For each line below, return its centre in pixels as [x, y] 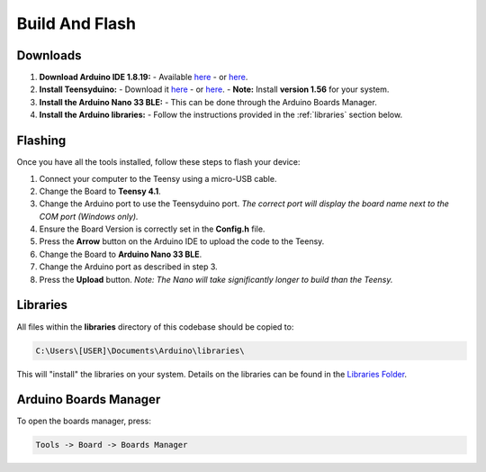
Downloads [49, 55]
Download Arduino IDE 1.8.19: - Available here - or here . [144, 77]
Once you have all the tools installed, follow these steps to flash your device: [158, 162]
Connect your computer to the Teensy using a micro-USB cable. [158, 178]
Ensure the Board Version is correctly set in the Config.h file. [152, 229]
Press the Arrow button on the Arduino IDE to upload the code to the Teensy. [182, 241]
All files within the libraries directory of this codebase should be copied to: [155, 327]
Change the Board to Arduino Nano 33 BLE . [121, 254]
